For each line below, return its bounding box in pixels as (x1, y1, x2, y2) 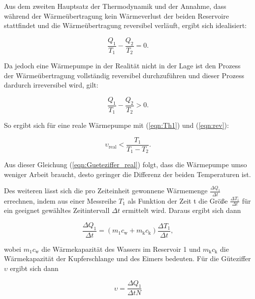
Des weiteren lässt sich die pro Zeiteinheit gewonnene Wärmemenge (4, 185, 208, 196)
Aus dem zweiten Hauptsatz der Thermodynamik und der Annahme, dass (4, 1, 226, 11)
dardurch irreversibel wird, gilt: (4, 80, 98, 90)
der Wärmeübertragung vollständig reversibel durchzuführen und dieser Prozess (4, 70, 244, 80)
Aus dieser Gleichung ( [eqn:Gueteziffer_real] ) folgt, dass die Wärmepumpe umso (4, 159, 247, 170)
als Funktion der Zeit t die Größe (127, 195, 228, 206)
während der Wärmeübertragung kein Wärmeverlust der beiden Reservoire (4, 10, 229, 21)
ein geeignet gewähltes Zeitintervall (4, 205, 110, 215)
